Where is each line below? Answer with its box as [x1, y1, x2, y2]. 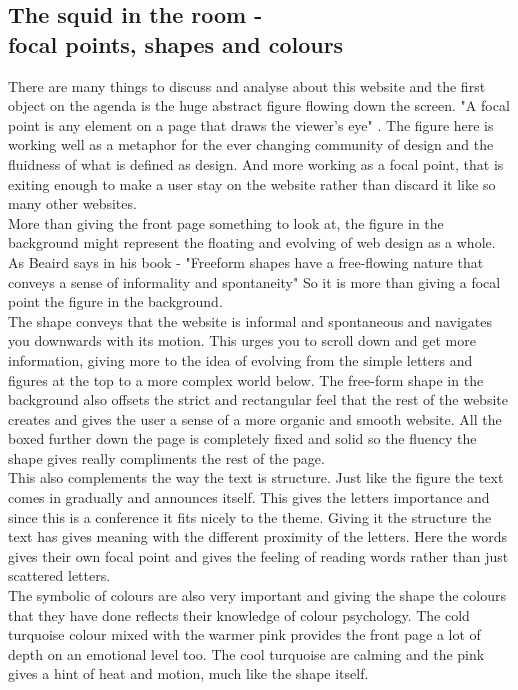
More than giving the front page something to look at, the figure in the [8, 212, 444, 233]
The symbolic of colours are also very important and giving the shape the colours [8, 585, 506, 606]
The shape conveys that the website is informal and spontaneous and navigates [8, 310, 492, 331]
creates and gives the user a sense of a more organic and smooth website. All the [8, 408, 502, 429]
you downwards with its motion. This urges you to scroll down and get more [8, 330, 476, 351]
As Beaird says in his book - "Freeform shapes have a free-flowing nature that [8, 251, 484, 272]
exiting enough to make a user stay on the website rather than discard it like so [8, 173, 496, 194]
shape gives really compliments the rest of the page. [8, 447, 325, 468]
